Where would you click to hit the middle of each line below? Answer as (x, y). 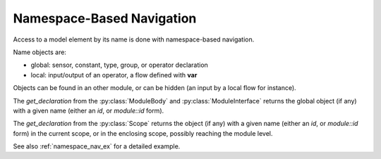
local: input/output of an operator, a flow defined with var (114, 75)
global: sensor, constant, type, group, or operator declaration (119, 65)
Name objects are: (40, 52)
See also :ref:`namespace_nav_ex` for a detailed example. (97, 146)
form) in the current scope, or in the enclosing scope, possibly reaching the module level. (143, 133)
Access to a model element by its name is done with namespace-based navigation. (134, 39)
